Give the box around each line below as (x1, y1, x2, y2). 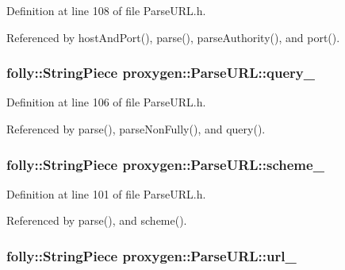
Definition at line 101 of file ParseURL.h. (6, 185, 206, 202)
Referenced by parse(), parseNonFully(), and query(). (6, 121, 266, 137)
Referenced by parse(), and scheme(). (6, 212, 187, 229)
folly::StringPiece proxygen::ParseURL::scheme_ (6, 154, 324, 174)
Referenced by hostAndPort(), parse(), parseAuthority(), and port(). (6, 29, 340, 45)
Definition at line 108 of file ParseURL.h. (6, 2, 206, 18)
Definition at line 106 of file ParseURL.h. (6, 94, 206, 110)
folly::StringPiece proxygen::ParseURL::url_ (6, 245, 297, 265)
